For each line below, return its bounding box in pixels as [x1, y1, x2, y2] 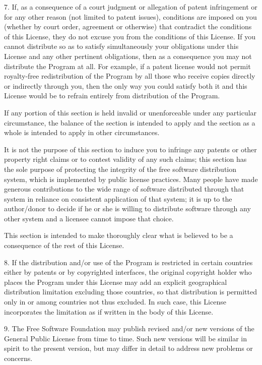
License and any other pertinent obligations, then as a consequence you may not [4, 50, 252, 61]
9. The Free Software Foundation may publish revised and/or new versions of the [4, 323, 254, 334]
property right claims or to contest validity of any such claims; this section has [4, 154, 247, 164]
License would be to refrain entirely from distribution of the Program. [4, 90, 220, 101]
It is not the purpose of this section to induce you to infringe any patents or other [4, 144, 257, 154]
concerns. [4, 353, 33, 363]
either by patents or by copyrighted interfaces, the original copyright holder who [4, 267, 252, 277]
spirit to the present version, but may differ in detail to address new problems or [4, 343, 253, 353]
